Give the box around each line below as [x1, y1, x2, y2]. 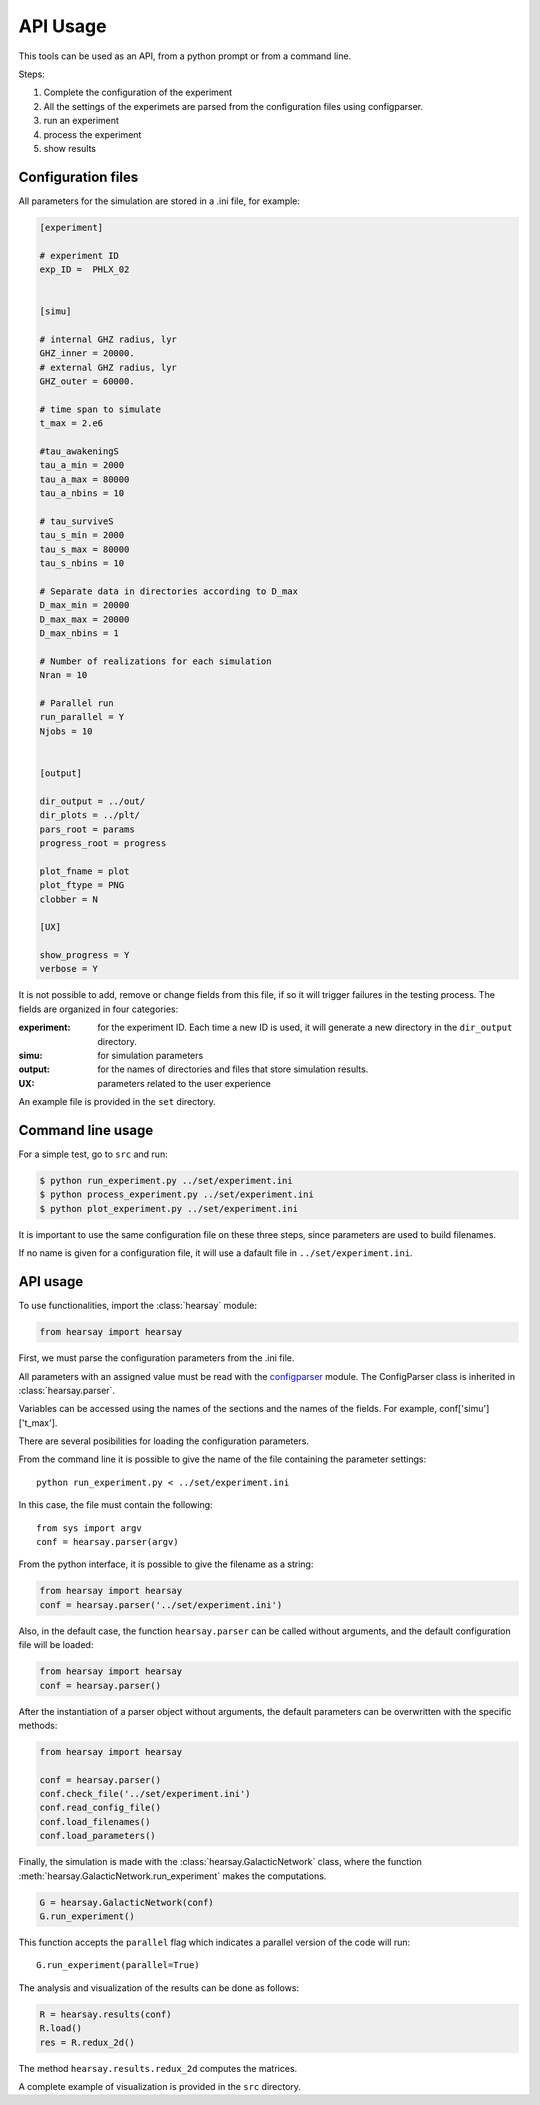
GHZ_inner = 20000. [39, 348, 135, 359]
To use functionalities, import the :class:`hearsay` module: [18, 1300, 257, 1312]
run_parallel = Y [39, 711, 125, 723]
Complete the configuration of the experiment [43, 86, 233, 99]
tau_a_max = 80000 [39, 473, 130, 485]
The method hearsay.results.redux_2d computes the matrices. [18, 2062, 298, 2074]
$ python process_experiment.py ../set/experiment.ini [39, 1189, 314, 1200]
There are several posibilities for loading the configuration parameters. [18, 1435, 310, 1447]
